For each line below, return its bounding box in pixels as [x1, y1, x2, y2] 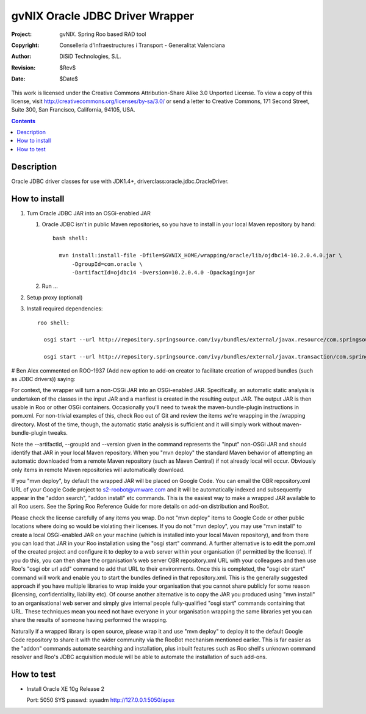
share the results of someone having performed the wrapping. [11, 616, 168, 624]
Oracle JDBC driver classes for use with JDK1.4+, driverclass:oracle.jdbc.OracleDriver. [11, 177, 229, 185]
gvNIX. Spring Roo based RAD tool [59, 30, 146, 38]
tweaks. [48, 429, 68, 437]
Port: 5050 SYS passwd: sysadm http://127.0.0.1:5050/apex [26, 696, 175, 704]
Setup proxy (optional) [26, 293, 83, 301]
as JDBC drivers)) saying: [11, 375, 76, 382]
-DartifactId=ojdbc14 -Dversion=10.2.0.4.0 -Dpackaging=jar [71, 269, 256, 276]
